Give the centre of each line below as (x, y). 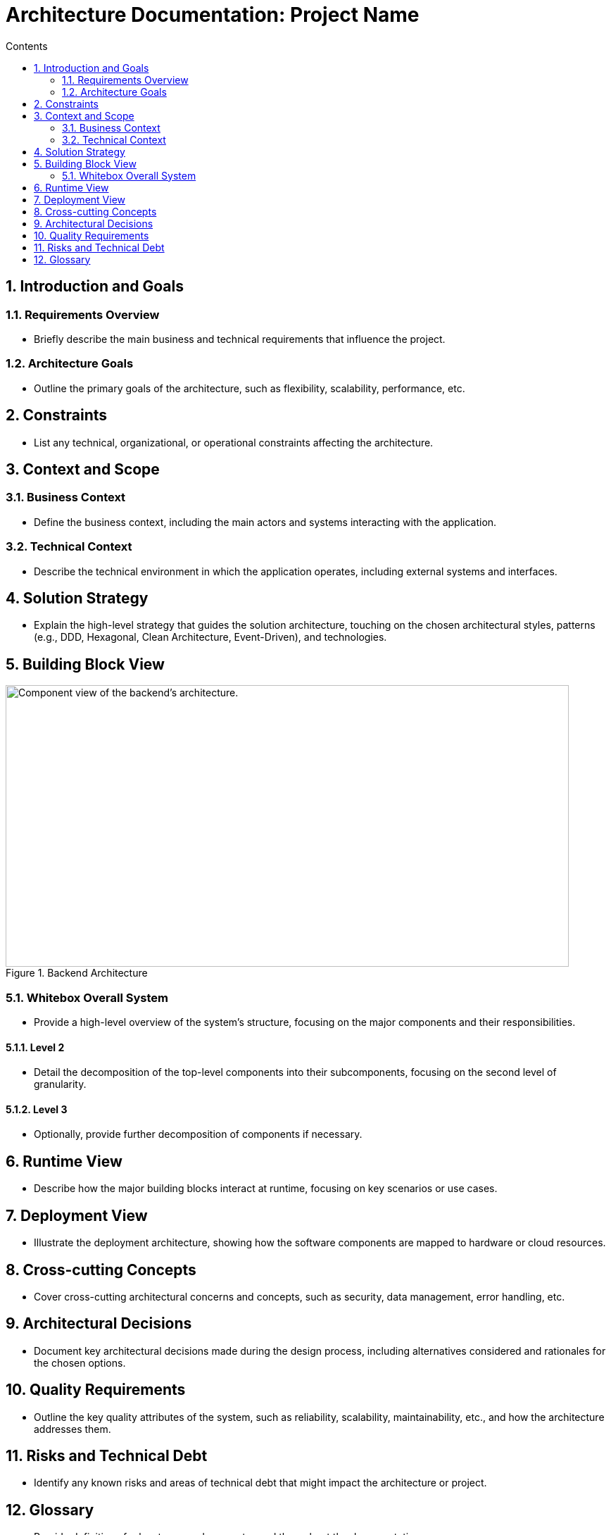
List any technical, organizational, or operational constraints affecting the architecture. (234, 442)
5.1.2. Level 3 (37, 1109)
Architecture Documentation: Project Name (213, 15)
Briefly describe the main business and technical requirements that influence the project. (240, 339)
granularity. (60, 1084)
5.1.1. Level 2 (35, 1047)
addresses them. (73, 1429)
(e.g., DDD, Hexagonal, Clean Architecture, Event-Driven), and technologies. (210, 637)
